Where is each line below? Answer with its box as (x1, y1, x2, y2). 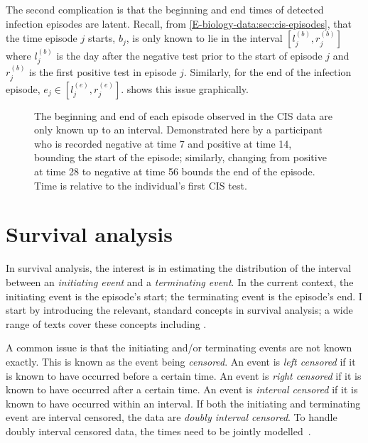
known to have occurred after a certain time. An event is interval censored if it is (6, 382, 358, 397)
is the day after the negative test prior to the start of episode (56, 48, 323, 62)
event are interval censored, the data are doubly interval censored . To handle (6, 410, 337, 425)
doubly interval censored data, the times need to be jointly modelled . (6, 423, 311, 438)
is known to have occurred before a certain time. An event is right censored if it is (6, 368, 362, 383)
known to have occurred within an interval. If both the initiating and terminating (6, 395, 361, 410)
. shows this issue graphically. (121, 81, 249, 96)
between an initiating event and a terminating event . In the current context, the (6, 274, 354, 289)
